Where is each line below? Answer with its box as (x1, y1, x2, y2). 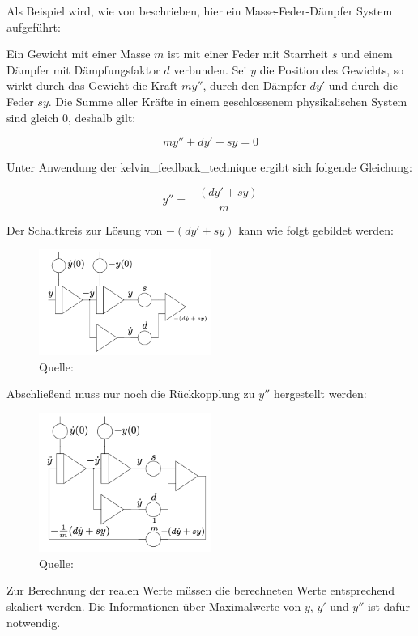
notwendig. (6, 613, 61, 630)
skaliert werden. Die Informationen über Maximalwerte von (6, 597, 301, 614)
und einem (340, 45, 393, 62)
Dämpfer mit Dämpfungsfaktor (6, 61, 160, 78)
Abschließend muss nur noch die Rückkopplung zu (6, 385, 255, 402)
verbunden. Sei (173, 61, 247, 78)
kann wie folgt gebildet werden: (238, 221, 394, 238)
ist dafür (368, 597, 410, 614)
